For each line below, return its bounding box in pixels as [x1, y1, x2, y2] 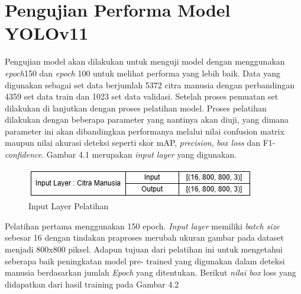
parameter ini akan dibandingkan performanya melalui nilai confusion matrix [5, 124, 284, 137]
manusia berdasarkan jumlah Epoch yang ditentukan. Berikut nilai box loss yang [5, 266, 296, 279]
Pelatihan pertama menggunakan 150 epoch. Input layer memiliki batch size [5, 219, 280, 232]
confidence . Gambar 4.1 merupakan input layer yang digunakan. [5, 148, 237, 161]
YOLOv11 [5, 21, 89, 45]
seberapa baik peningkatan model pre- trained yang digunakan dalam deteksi [5, 254, 285, 267]
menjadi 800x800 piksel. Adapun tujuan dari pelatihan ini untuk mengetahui [5, 243, 283, 255]
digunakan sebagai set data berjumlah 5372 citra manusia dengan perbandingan [5, 78, 295, 91]
